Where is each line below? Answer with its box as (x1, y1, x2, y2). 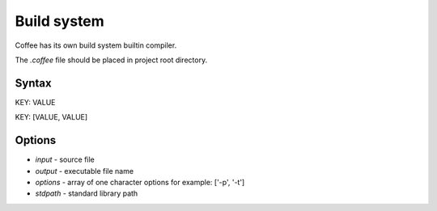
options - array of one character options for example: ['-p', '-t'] (35, 177, 245, 187)
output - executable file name (35, 166, 134, 175)
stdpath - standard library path (35, 188, 138, 198)
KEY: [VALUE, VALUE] (15, 112, 88, 122)
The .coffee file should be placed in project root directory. (15, 55, 208, 65)
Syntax (15, 76, 52, 90)
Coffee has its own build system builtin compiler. (15, 40, 177, 50)
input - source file (35, 154, 95, 165)
